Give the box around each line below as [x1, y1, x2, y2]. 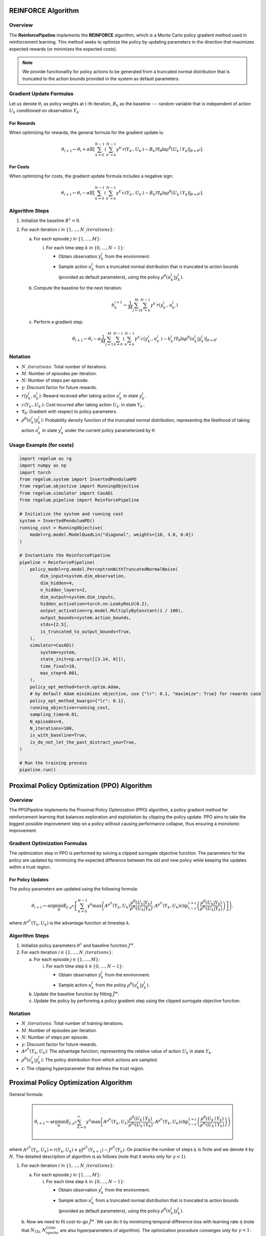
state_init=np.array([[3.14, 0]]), [40, 657, 127, 662]
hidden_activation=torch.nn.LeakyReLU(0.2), [40, 601, 150, 607]
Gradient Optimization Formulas [9, 840, 87, 847]
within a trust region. [9, 864, 51, 870]
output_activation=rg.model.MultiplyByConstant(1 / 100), [40, 608, 183, 614]
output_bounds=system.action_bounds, [40, 615, 132, 620]
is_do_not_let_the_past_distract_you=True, [30, 739, 136, 745]
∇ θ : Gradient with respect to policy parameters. [21, 408, 118, 415]
